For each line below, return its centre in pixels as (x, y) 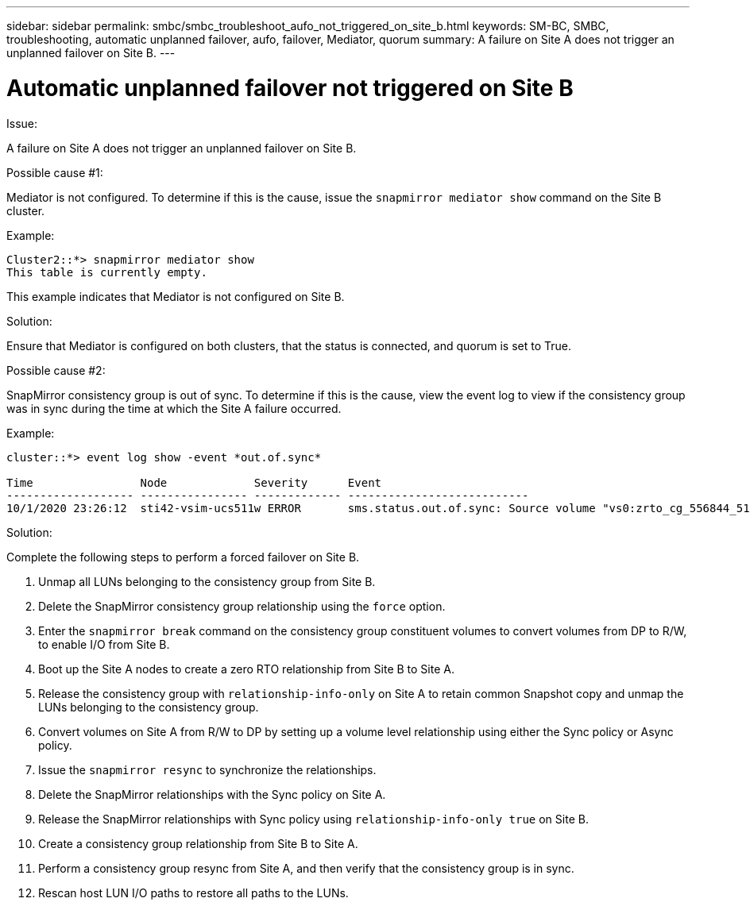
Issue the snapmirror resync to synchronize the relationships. (207, 769)
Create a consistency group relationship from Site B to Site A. (198, 843)
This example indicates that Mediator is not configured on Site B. (176, 296)
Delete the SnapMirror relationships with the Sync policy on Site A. (212, 794)
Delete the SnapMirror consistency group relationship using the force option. (242, 606)
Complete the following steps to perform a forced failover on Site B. (183, 557)
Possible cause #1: (55, 172)
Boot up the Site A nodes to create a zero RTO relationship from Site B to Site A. (246, 669)
